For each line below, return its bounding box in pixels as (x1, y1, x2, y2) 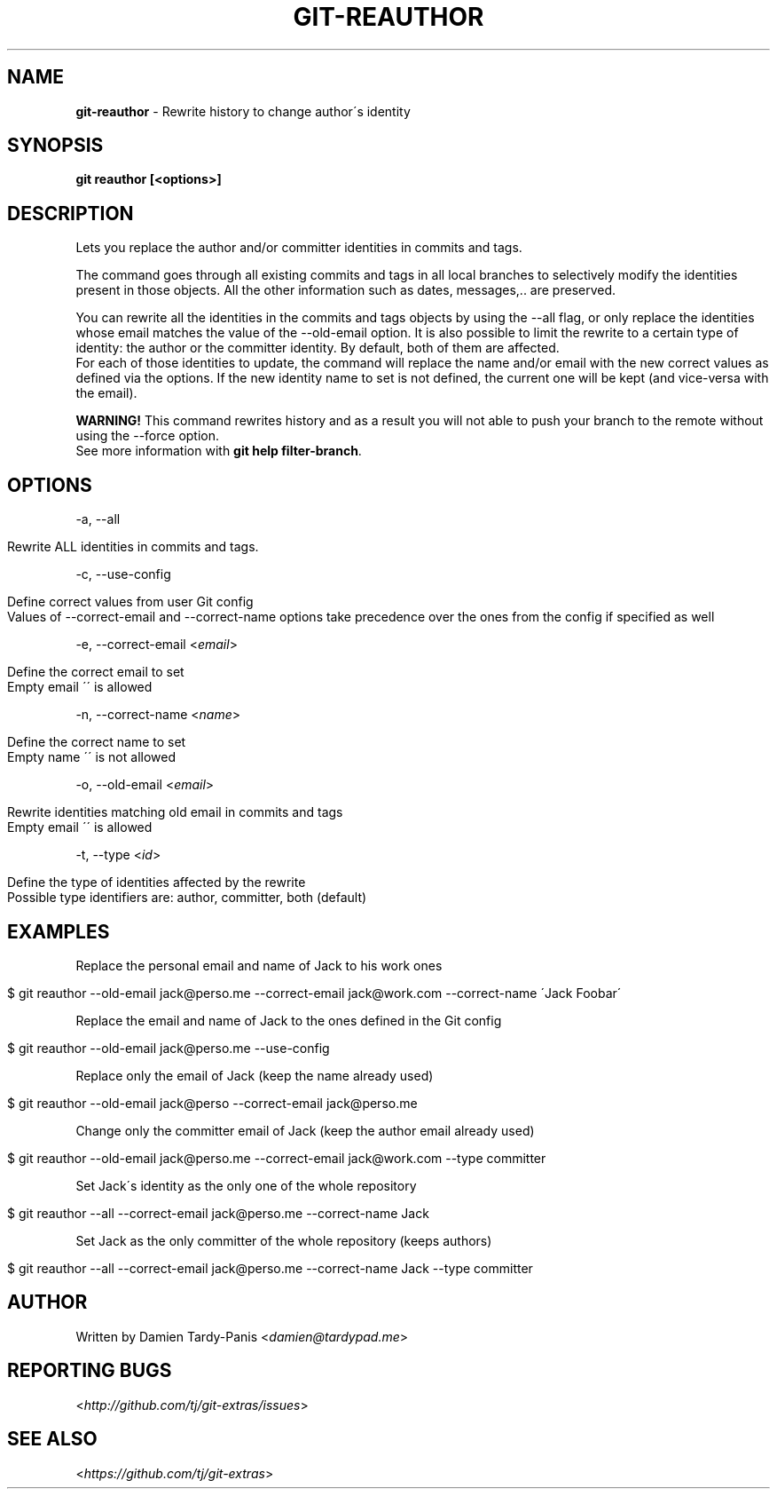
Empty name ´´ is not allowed (7, 749, 177, 765)
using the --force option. (75, 428, 220, 444)
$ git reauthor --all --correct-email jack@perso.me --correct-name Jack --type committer (7, 1260, 533, 1276)
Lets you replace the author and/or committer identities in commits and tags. (75, 240, 522, 256)
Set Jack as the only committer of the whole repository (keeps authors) (75, 1232, 492, 1248)
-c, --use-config (75, 566, 171, 582)
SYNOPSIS (7, 134, 104, 157)
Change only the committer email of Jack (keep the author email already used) (75, 1122, 535, 1138)
